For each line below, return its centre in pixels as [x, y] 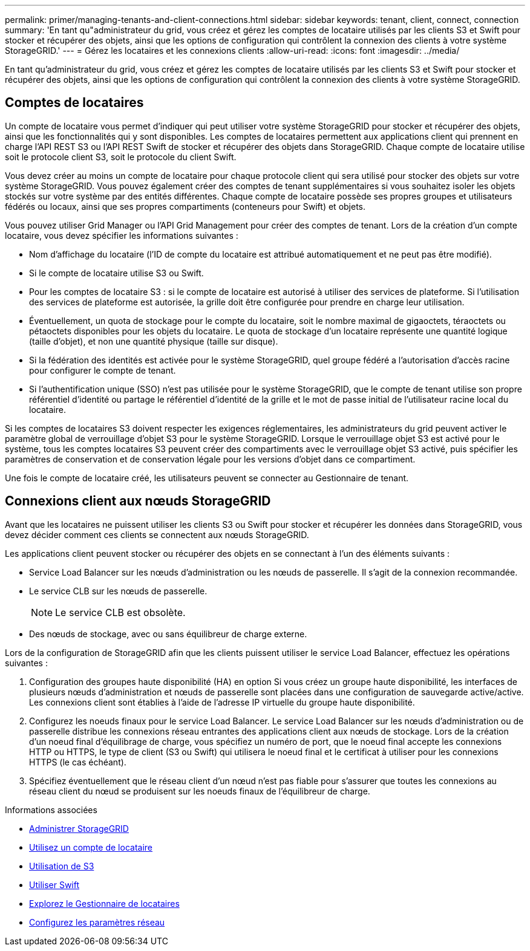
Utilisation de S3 [62, 866]
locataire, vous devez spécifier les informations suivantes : [122, 235]
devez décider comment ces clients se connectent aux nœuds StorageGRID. [157, 534]
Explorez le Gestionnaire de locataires [104, 903]
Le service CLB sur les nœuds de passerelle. [118, 591]
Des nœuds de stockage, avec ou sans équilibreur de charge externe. [168, 634]
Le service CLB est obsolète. [120, 612]
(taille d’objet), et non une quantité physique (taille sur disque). [154, 341]
